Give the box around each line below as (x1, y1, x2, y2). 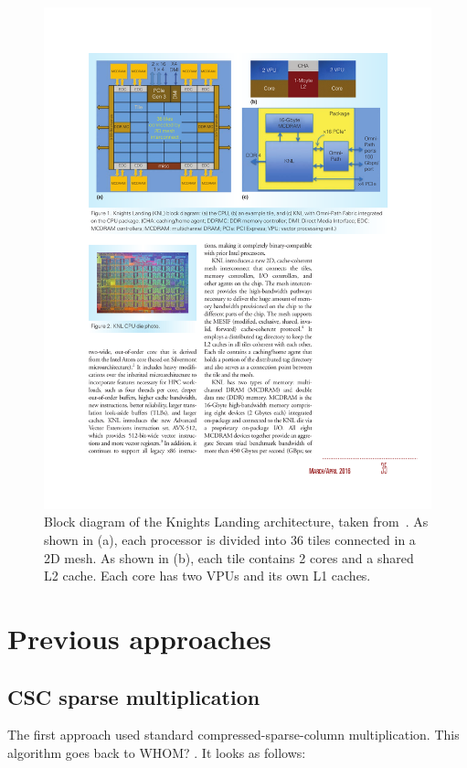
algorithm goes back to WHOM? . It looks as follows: (7, 743, 306, 763)
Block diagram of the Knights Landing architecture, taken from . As (44, 512, 429, 531)
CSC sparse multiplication (7, 682, 260, 710)
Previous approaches (7, 620, 271, 657)
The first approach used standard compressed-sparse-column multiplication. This (7, 725, 460, 744)
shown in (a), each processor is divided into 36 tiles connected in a (44, 530, 416, 549)
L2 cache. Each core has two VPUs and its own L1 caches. (44, 566, 371, 585)
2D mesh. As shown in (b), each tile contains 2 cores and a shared (44, 548, 414, 567)
